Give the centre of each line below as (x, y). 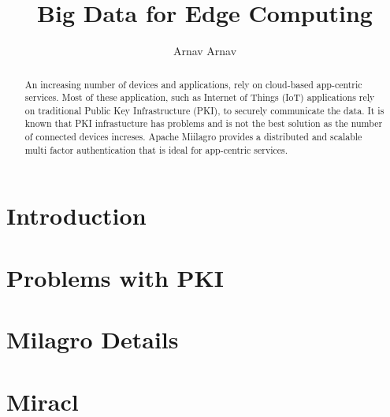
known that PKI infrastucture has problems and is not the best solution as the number (204, 123)
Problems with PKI (115, 277)
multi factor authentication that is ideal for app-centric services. (156, 149)
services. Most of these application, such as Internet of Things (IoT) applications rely (200, 97)
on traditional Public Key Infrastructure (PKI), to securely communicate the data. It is (204, 110)
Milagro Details (93, 339)
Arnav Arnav (205, 51)
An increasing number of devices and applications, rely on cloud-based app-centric (193, 84)
